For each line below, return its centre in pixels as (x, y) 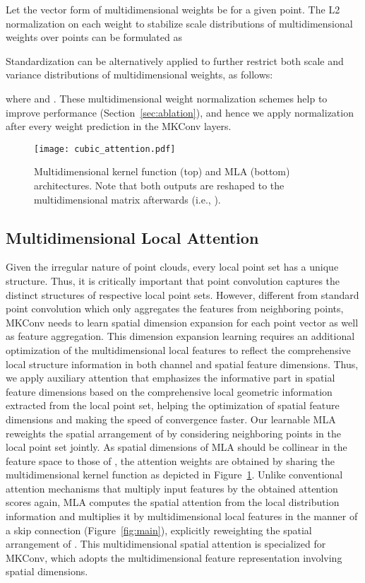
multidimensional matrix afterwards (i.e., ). (127, 199)
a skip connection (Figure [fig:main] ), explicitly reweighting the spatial (159, 530)
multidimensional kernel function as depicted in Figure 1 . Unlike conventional (174, 475)
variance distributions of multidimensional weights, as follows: (139, 75)
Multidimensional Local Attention (132, 237)
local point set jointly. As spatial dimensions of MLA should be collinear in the (176, 447)
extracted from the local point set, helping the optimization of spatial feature (173, 405)
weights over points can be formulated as (94, 37)
